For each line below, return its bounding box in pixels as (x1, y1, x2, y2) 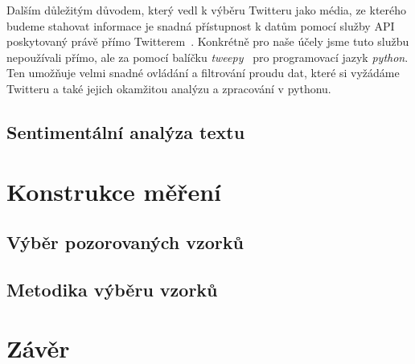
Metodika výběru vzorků (6, 276, 218, 301)
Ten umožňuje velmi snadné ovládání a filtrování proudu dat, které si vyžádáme (6, 64, 400, 81)
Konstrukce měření (6, 174, 222, 207)
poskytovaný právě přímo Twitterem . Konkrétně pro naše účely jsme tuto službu (6, 33, 409, 50)
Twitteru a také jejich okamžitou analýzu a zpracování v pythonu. (6, 80, 331, 96)
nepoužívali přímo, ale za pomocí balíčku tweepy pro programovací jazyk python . (6, 48, 409, 65)
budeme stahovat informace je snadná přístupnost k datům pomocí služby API (6, 17, 395, 34)
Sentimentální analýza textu (6, 119, 245, 144)
